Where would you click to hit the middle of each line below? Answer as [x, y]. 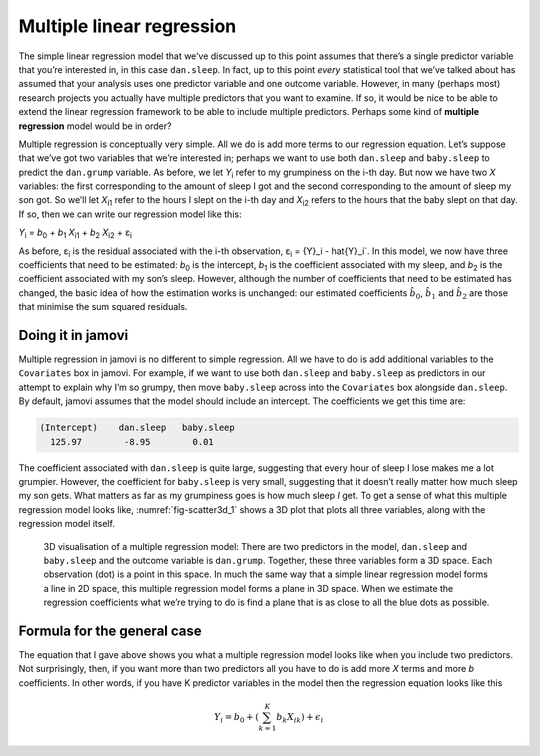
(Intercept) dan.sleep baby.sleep [137, 428]
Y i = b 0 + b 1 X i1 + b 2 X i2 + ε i [75, 233]
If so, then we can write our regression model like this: [130, 214]
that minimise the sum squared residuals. [103, 307]
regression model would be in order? [95, 126]
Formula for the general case [110, 630]
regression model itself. [66, 524]
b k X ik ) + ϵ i [300, 718]
